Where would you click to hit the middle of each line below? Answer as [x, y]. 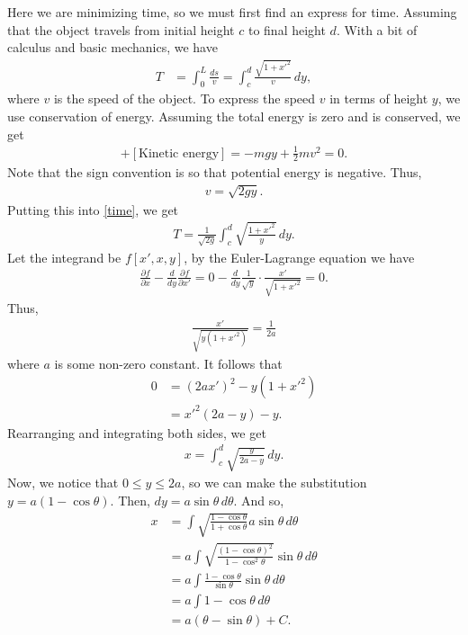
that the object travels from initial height [121, 29]
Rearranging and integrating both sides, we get [137, 432]
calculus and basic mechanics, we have [112, 47]
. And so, [259, 500]
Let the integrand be [64, 257]
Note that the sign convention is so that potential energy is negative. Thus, [215, 172]
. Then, [130, 500]
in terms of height [379, 98]
